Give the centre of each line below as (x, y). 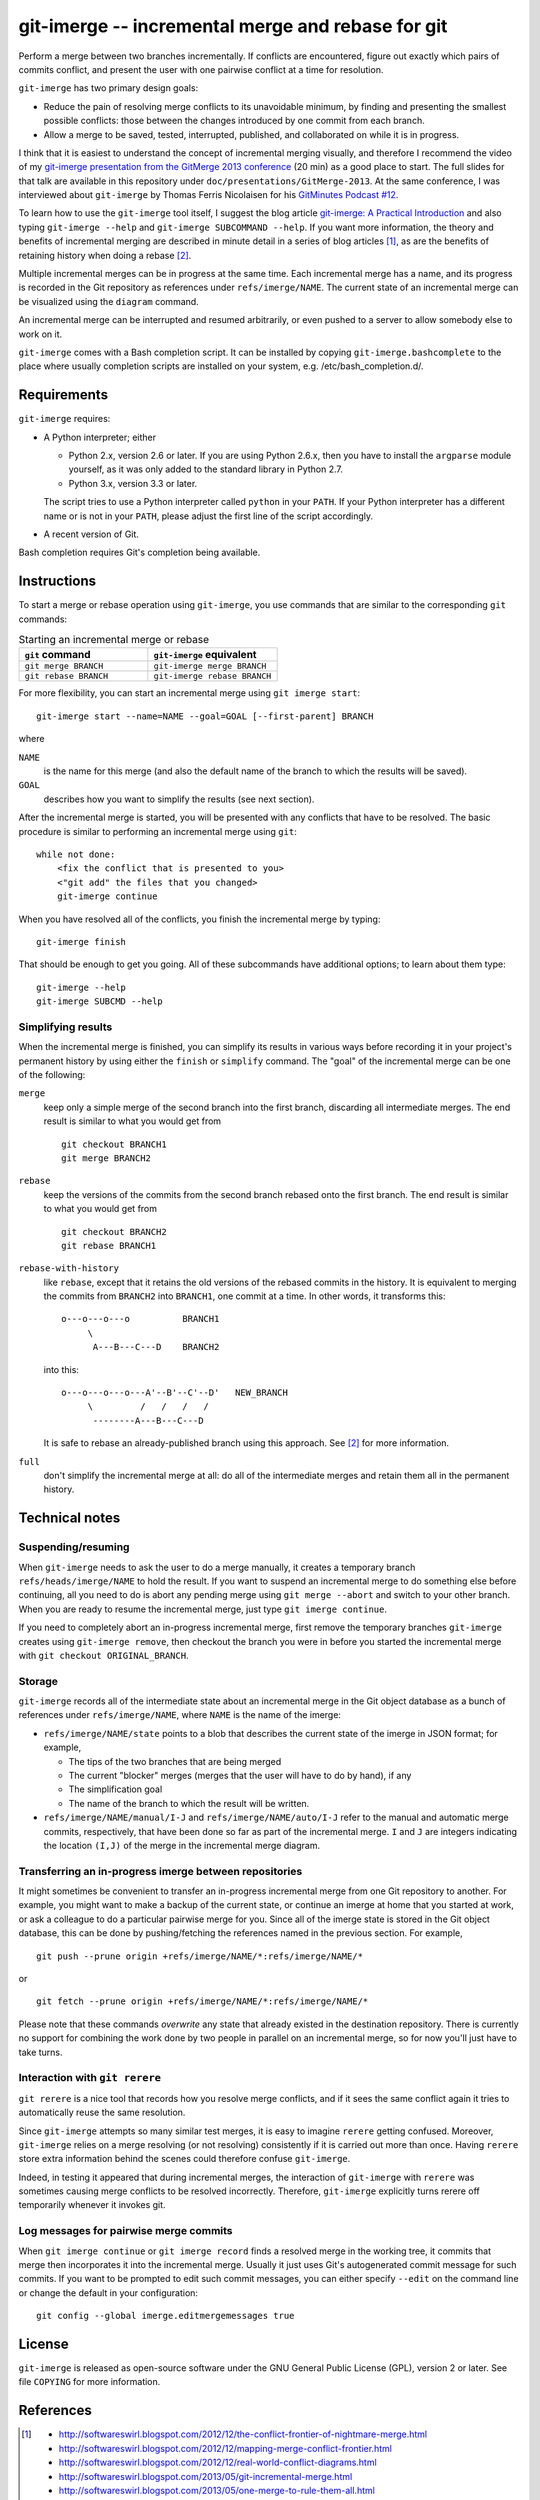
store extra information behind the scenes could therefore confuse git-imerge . (184, 2159)
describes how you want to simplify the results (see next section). (179, 799)
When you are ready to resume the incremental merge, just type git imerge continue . (203, 1609)
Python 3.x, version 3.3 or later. (133, 483)
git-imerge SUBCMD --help (100, 1001)
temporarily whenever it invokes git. (92, 2205)
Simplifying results (65, 1027)
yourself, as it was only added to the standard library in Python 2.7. (206, 469)
